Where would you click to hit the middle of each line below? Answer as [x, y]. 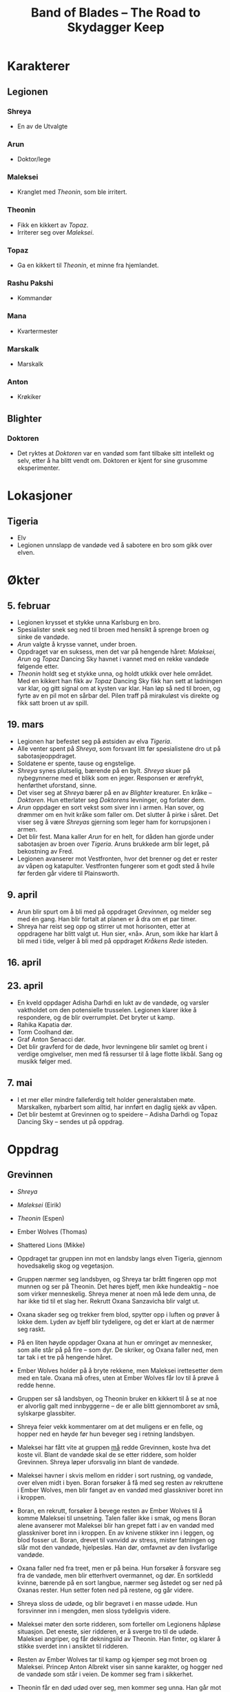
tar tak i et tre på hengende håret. [65, 1357]
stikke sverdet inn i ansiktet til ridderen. [73, 1646]
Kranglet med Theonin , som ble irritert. [72, 192]
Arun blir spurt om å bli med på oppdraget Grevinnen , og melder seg [114, 912]
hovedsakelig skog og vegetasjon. [65, 1266]
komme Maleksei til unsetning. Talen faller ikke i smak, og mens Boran [116, 1518]
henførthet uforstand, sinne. [57, 785]
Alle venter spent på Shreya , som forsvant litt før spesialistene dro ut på [119, 748]
